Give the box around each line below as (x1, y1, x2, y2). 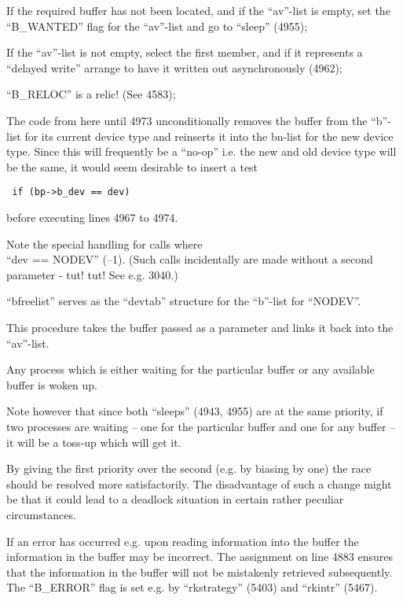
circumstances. (6, 506, 76, 522)
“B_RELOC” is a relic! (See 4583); (6, 86, 176, 102)
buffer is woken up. (6, 376, 98, 393)
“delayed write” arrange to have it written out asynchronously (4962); (6, 59, 343, 76)
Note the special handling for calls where (6, 235, 203, 252)
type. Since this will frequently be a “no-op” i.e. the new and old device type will (6, 143, 397, 160)
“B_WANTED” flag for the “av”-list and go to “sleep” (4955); (6, 17, 308, 34)
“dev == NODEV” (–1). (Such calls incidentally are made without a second (6, 251, 373, 267)
